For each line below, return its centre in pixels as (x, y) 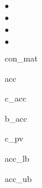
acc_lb (17, 158)
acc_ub (18, 178)
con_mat (21, 58)
